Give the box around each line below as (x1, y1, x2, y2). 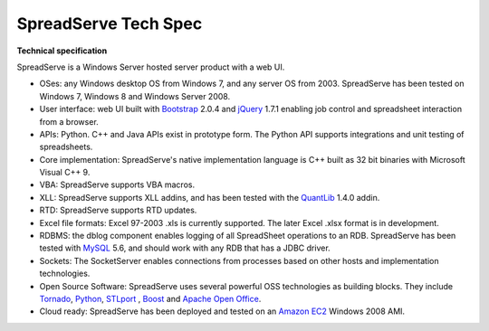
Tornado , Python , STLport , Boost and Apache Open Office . (39, 293, 262, 304)
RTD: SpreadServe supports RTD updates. (39, 204, 197, 216)
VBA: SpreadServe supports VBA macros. (39, 179, 195, 190)
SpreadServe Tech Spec (16, 14, 203, 33)
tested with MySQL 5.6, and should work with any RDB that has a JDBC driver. (39, 242, 331, 253)
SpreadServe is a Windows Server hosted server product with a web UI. (16, 61, 285, 72)
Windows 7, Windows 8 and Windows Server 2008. (39, 90, 231, 101)
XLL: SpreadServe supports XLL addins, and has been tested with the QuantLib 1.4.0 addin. (39, 192, 380, 203)
